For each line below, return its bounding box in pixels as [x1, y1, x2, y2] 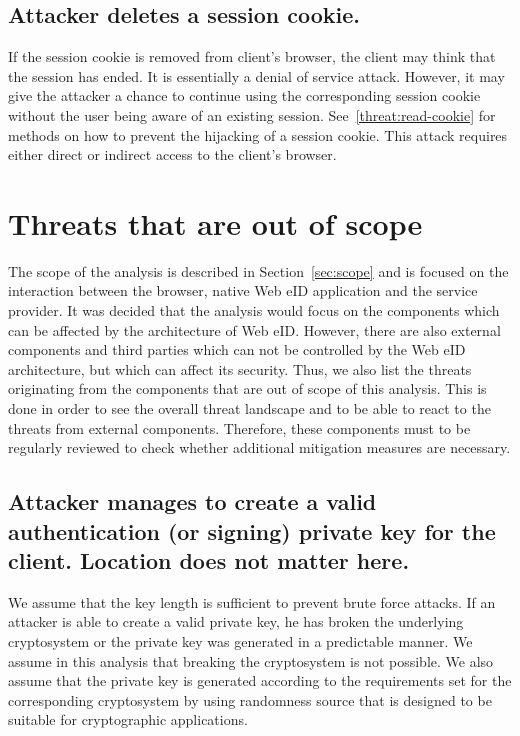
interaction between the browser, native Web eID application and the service [8, 280, 478, 301]
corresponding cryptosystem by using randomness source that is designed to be [8, 689, 492, 710]
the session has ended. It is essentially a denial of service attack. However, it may [8, 65, 505, 86]
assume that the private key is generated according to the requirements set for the [8, 670, 512, 691]
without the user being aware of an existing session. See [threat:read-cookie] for [8, 104, 496, 125]
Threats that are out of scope [8, 202, 423, 243]
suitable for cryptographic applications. [8, 709, 248, 730]
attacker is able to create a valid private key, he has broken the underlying [8, 611, 464, 632]
